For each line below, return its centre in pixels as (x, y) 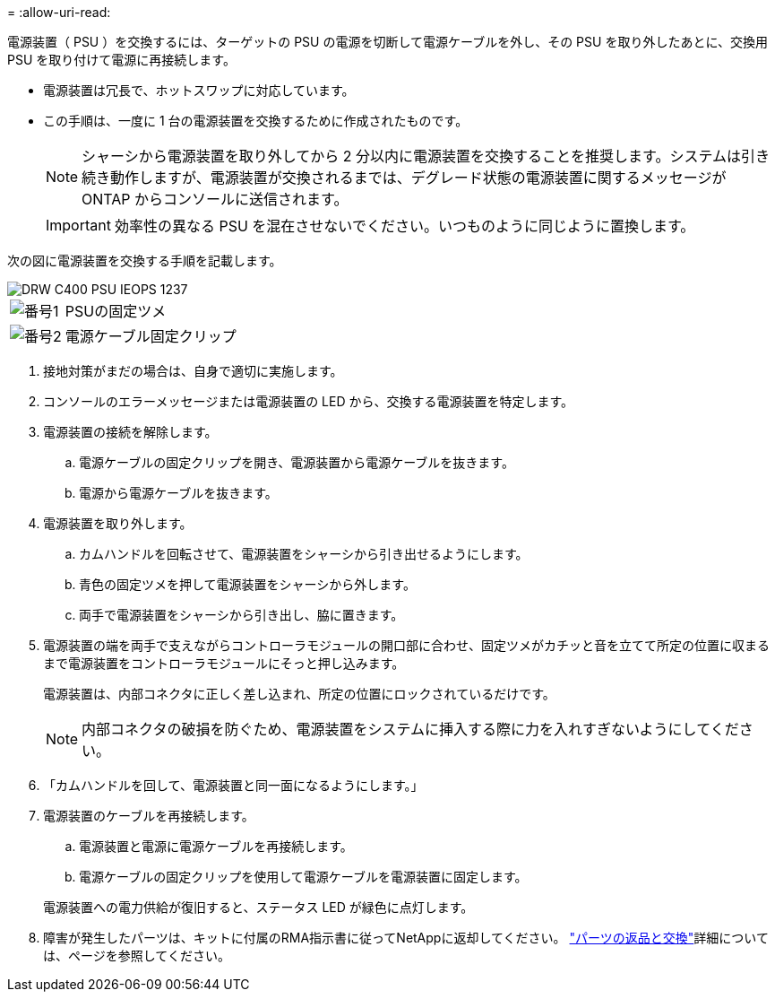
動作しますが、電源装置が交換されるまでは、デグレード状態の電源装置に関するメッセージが (418, 178)
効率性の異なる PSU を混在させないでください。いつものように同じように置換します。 (405, 226)
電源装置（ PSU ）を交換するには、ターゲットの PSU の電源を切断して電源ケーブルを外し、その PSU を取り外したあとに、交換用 (387, 42)
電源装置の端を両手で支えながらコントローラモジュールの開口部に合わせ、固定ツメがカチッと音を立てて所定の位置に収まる (407, 645)
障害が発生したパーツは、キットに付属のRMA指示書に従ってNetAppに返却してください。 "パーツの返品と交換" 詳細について (406, 938)
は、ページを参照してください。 (137, 956)
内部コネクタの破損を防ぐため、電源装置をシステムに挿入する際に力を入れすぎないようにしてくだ (410, 729)
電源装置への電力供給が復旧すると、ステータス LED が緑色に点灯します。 (258, 907)
